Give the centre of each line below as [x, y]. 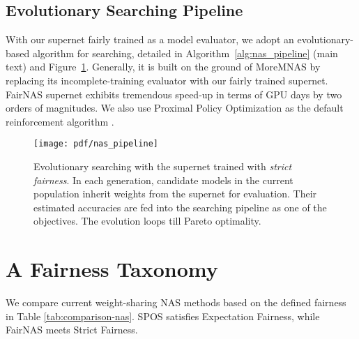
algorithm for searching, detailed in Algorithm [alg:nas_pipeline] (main [185, 53]
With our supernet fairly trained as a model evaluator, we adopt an [150, 39]
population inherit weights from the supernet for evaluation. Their [175, 194]
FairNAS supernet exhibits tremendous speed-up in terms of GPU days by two [174, 94]
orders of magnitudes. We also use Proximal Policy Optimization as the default [175, 108]
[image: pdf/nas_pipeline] [96, 144]
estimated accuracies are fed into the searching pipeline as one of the [180, 207]
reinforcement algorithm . [60, 121]
